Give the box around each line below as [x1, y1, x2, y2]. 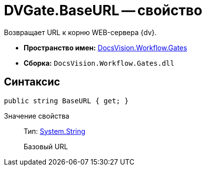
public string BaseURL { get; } [4, 96, 129, 105]
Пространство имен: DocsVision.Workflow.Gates [24, 43, 187, 52]
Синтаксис [4, 76, 60, 88]
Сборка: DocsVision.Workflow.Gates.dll [24, 58, 174, 67]
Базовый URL [24, 142, 68, 151]
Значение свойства [4, 111, 69, 120]
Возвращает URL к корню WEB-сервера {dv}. [4, 28, 157, 37]
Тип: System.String [24, 127, 86, 135]
